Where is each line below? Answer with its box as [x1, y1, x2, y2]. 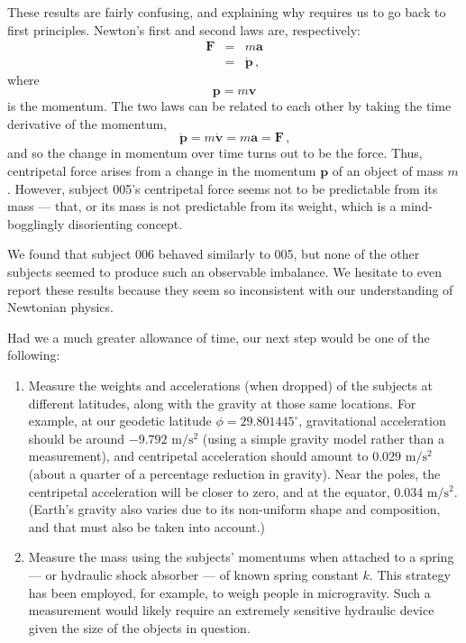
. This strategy [369, 565, 451, 583]
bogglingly [7, 214, 65, 233]
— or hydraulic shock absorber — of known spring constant [28, 565, 359, 583]
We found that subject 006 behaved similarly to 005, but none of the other [7, 244, 420, 263]
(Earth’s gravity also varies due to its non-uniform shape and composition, [28, 500, 441, 519]
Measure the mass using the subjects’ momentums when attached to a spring [28, 547, 454, 566]
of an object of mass [332, 161, 443, 180]
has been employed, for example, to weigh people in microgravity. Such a [28, 583, 431, 602]
